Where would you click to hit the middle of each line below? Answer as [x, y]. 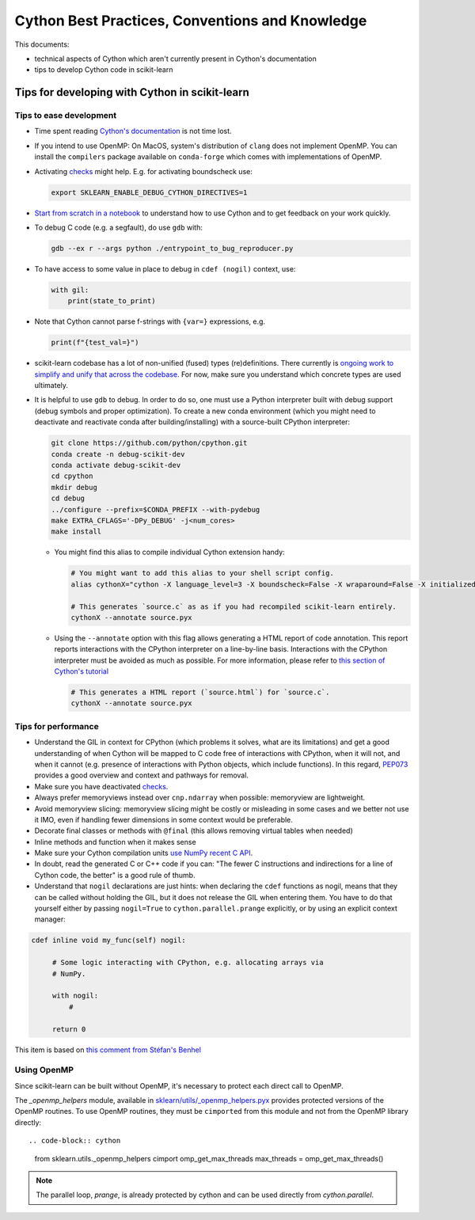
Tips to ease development [66, 116]
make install [76, 532]
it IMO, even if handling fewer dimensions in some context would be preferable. [163, 819]
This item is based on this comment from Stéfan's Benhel [108, 1050]
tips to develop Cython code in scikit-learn [104, 70]
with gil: [70, 290]
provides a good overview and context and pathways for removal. [142, 775]
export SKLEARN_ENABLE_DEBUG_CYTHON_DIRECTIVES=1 [149, 192]
